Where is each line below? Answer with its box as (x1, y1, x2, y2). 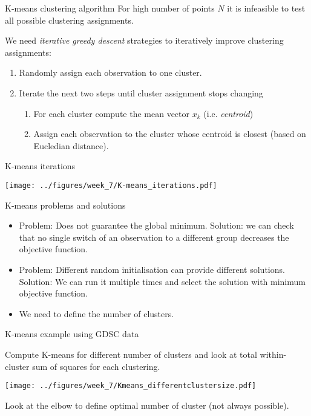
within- (260, 347, 287, 360)
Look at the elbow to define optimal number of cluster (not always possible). (5, 398, 289, 411)
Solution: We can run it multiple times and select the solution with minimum (19, 275, 306, 287)
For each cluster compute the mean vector (33, 107, 189, 119)
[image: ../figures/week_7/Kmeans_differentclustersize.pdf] (5, 381, 257, 391)
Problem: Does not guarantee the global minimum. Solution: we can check (19, 219, 294, 232)
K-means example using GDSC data (5, 327, 139, 340)
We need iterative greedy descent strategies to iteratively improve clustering (5, 34, 284, 47)
